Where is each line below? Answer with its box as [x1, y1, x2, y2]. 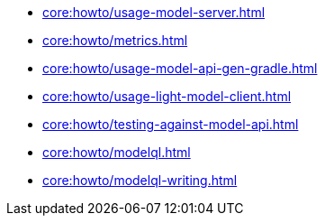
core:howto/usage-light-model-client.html [42, 88, 292, 104]
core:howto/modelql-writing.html [42, 172, 238, 188]
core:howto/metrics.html [42, 33, 188, 48]
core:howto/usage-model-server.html [42, 5, 266, 20]
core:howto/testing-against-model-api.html [42, 116, 299, 132]
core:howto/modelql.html [42, 144, 191, 160]
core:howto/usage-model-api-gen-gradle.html [42, 60, 318, 76]
